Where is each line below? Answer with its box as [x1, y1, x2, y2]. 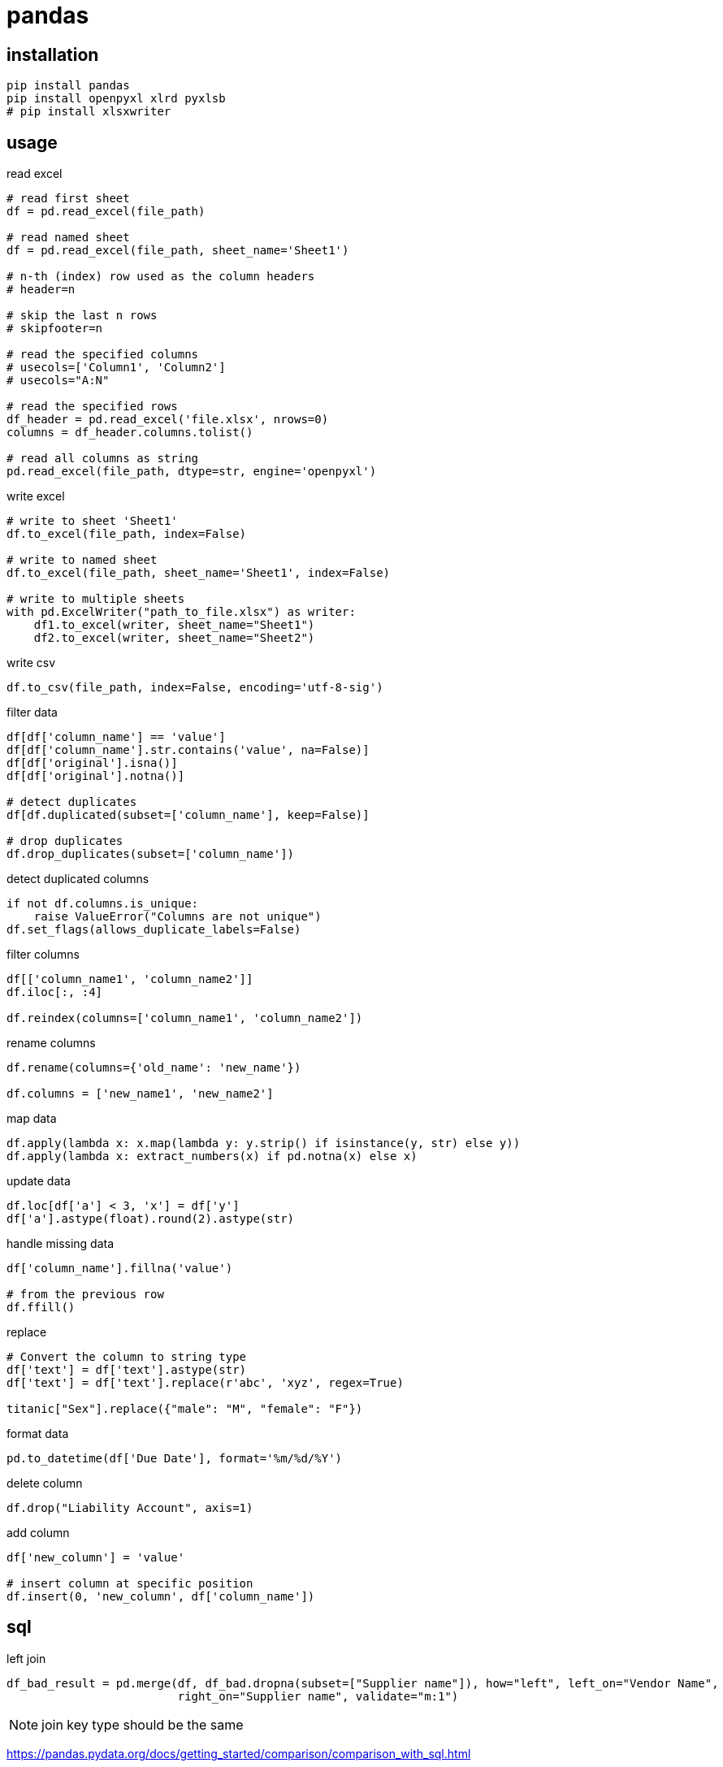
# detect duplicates [6, 795, 137, 809]
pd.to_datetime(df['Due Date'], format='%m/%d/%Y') [6, 1452, 343, 1466]
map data [6, 1111, 57, 1126]
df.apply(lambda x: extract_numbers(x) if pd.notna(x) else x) [6, 1150, 418, 1163]
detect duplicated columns [6, 872, 149, 886]
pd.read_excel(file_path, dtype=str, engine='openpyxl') [6, 465, 377, 479]
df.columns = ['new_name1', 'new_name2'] [6, 1087, 274, 1101]
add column [6, 1526, 70, 1540]
